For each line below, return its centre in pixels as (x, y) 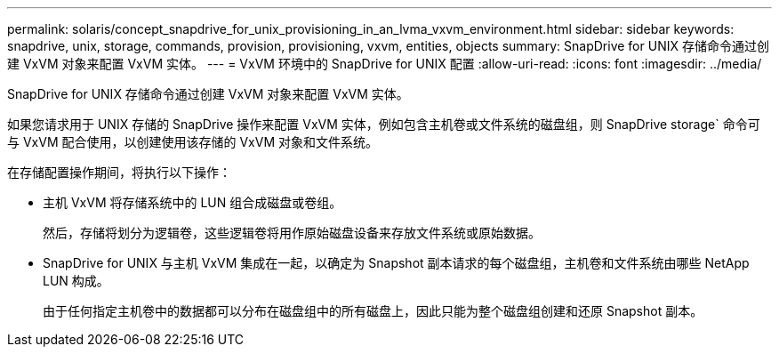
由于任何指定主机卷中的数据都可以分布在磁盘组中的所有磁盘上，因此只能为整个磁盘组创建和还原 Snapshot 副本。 (373, 311)
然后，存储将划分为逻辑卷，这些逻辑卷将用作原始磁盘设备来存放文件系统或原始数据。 (292, 233)
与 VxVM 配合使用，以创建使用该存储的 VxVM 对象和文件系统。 (193, 142)
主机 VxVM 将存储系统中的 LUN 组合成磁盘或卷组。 (193, 202)
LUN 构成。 (76, 281)
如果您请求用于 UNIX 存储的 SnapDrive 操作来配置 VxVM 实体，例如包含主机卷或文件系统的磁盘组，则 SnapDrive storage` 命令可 (384, 124)
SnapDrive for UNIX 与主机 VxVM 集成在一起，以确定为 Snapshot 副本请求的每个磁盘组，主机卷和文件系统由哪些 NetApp (396, 263)
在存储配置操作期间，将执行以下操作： (119, 172)
